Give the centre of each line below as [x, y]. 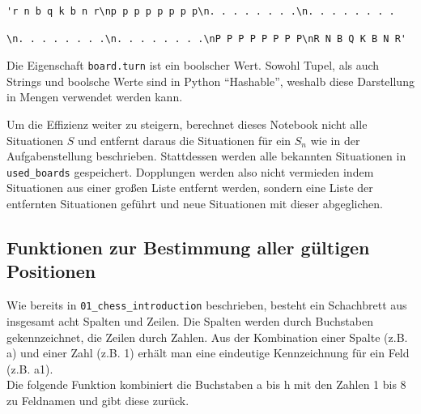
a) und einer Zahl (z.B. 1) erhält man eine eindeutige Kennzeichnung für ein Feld [208, 353]
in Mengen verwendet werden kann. [95, 97]
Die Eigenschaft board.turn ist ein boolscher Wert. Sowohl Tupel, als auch [193, 65]
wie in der [335, 140]
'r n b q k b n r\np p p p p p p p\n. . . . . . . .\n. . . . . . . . [201, 11]
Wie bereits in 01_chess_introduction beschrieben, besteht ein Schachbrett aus [207, 305]
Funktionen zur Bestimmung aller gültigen [188, 248]
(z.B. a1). [30, 368]
